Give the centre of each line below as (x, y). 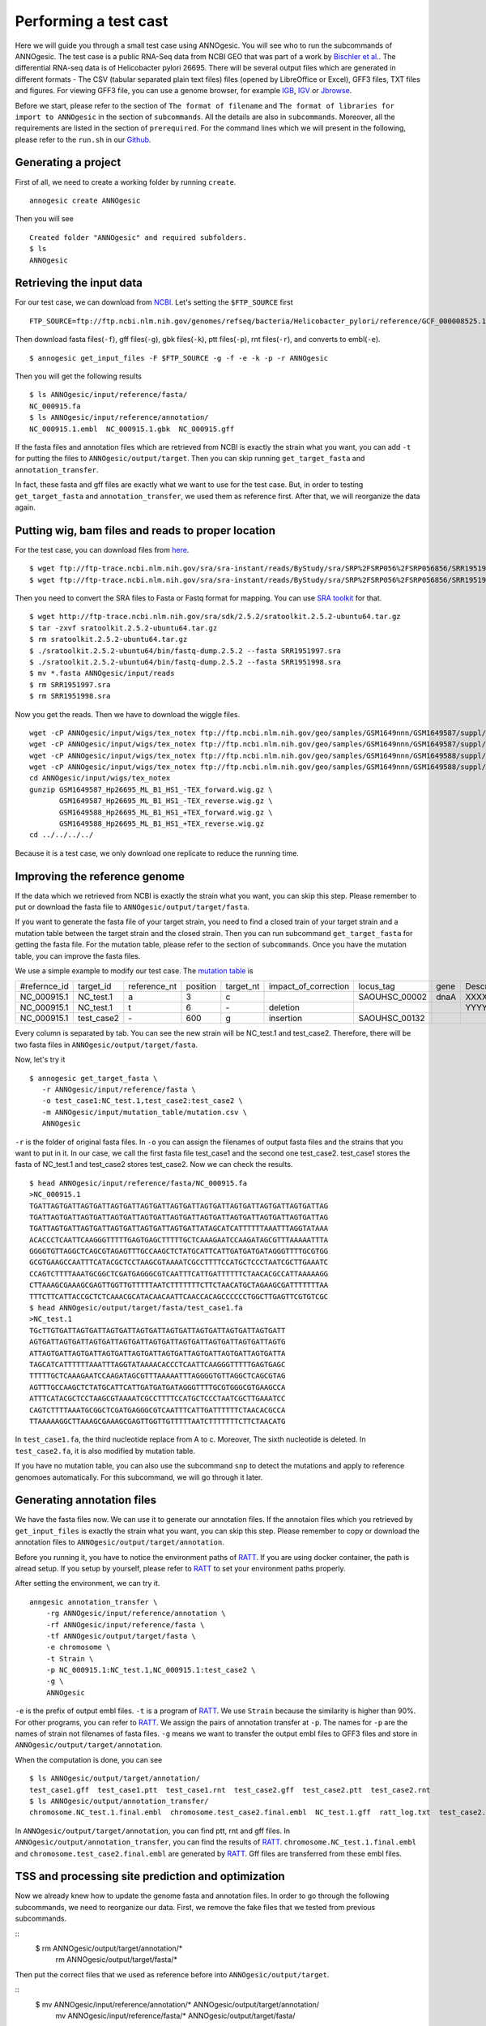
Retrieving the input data (79, 283)
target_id (94, 986)
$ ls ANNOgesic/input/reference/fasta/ (109, 395)
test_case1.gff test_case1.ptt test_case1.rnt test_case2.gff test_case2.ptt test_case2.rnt (230, 1790)
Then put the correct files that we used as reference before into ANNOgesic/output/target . (172, 1974)
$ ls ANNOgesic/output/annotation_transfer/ (119, 1801)
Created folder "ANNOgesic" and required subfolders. (138, 237)
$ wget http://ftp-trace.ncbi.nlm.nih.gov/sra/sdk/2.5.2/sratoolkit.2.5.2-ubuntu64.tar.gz (215, 617)
